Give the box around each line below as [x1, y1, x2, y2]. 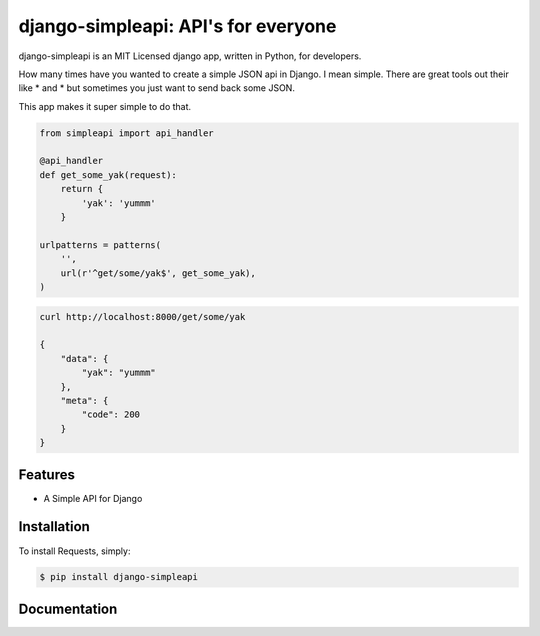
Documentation [18, 600, 118, 617]
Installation [18, 518, 90, 535]
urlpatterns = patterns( [39, 239, 162, 250]
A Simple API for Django [43, 492, 143, 504]
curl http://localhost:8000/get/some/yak [39, 311, 246, 322]
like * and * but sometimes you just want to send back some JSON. [18, 82, 295, 94]
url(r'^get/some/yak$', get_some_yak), [60, 267, 257, 279]
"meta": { [60, 395, 109, 406]
